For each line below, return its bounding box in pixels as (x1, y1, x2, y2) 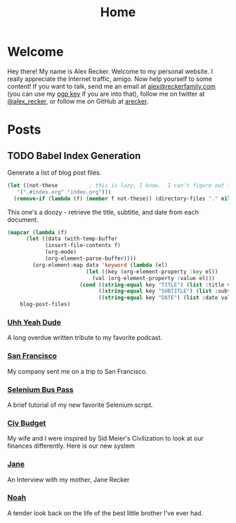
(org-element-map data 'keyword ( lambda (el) (32, 261, 169, 268)
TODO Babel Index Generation (7, 149, 141, 162)
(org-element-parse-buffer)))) (44, 255, 137, 263)
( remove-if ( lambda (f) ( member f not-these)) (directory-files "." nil (13, 195, 231, 202)
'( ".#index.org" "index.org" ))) (16, 188, 112, 196)
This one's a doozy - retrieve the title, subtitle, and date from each (7, 208, 199, 216)
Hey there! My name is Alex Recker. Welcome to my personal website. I (7, 67, 213, 75)
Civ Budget (7, 418, 46, 428)
